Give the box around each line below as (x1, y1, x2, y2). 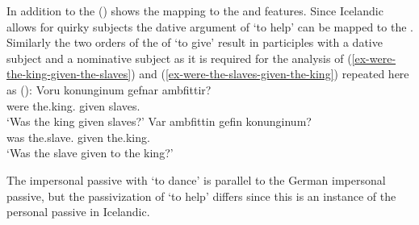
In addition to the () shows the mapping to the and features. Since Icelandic (6, 2, 383, 19)
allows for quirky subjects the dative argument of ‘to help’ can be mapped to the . (6, 18, 413, 35)
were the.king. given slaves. (6, 97, 140, 114)
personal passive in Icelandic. (6, 203, 150, 220)
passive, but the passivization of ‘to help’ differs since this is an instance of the (6, 187, 396, 204)
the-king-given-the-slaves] (6, 65, 132, 82)
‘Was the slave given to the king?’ (6, 144, 174, 161)
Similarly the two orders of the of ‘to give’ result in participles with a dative (6, 34, 383, 51)
